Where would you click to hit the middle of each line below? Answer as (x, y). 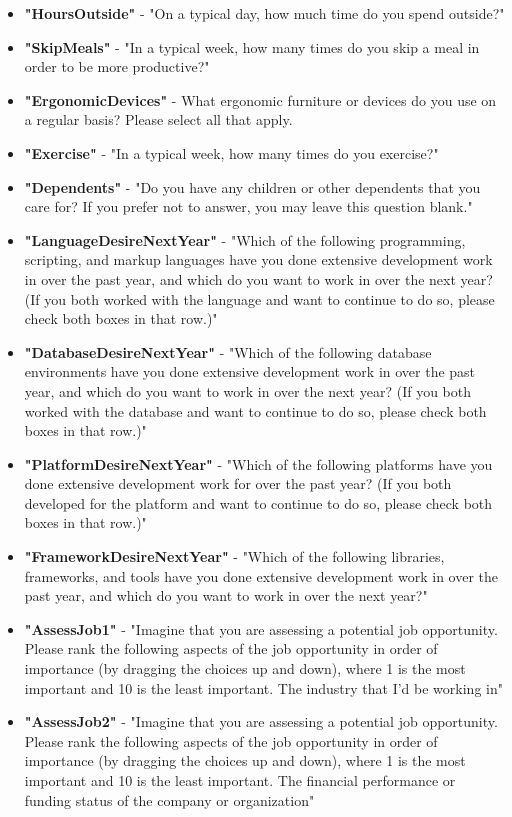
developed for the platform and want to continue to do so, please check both (258, 502)
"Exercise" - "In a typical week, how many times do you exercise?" (231, 152)
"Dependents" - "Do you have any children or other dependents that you (252, 186)
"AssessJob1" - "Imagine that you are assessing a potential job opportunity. (261, 628)
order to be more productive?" (117, 66)
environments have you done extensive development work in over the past (250, 371)
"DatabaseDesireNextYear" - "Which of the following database (228, 351)
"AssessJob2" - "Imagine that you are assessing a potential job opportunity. (261, 721)
